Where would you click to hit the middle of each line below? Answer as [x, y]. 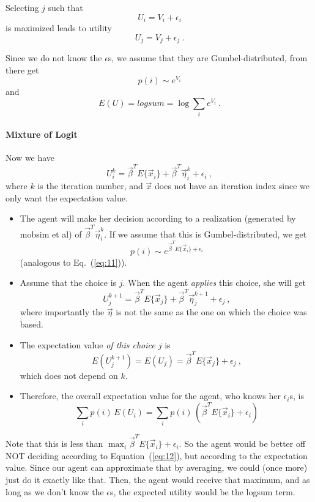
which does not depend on [69, 375]
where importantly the [62, 312]
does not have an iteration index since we [232, 186]
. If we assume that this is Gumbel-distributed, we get [206, 234]
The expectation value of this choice [87, 344]
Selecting [22, 7]
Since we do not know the [54, 58]
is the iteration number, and [90, 186]
